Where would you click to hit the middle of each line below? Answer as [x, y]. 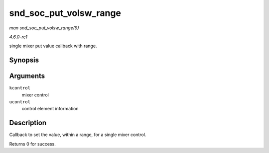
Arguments [27, 76]
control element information [50, 109]
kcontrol [20, 88]
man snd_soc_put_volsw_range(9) [44, 28]
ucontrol [20, 102]
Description [28, 123]
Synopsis [24, 60]
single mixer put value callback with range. [53, 46]
